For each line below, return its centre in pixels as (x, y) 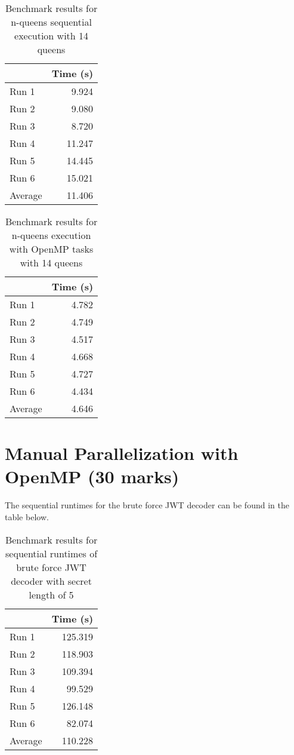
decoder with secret (51, 581)
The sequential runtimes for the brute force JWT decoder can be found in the (147, 505)
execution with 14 (52, 36)
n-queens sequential (51, 22)
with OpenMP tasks (51, 249)
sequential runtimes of (52, 553)
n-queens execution (51, 235)
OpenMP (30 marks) (92, 476)
